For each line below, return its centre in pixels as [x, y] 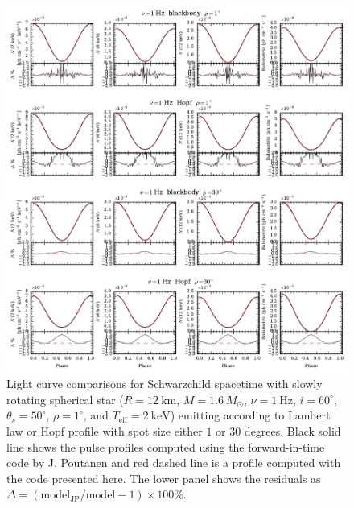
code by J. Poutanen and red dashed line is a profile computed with [174, 463]
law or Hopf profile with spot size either [105, 431]
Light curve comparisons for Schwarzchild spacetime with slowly [165, 384]
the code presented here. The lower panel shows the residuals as [164, 478]
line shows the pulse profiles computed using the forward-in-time [166, 446]
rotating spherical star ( [65, 399]
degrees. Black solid [292, 431]
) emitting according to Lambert [250, 415]
